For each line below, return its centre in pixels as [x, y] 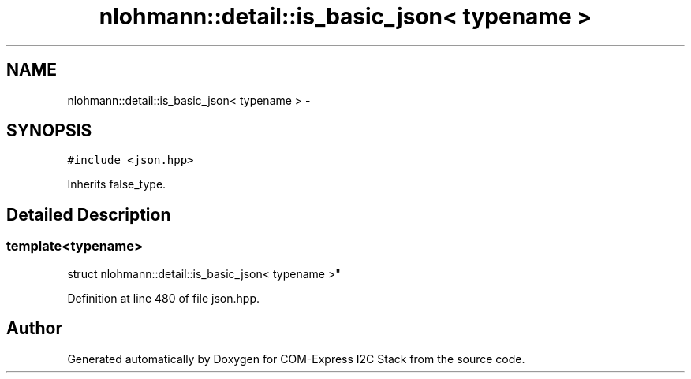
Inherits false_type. [117, 184]
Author [34, 329]
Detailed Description [89, 214]
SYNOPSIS [49, 131]
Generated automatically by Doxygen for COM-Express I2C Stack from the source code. [296, 359]
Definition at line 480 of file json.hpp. [163, 298]
